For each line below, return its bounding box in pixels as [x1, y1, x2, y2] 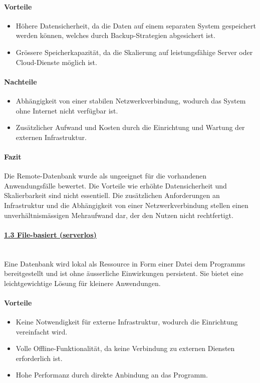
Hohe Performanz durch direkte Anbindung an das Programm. [16, 369, 208, 380]
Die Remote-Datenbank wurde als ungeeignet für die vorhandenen [4, 170, 207, 181]
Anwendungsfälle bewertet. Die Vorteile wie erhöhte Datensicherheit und [4, 180, 227, 190]
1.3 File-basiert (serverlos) [4, 229, 97, 239]
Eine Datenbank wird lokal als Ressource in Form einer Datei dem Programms [4, 258, 245, 268]
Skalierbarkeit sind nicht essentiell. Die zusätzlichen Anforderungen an [4, 190, 220, 200]
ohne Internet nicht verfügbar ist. [16, 105, 118, 115]
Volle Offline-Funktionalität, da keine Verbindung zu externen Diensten [16, 343, 235, 353]
